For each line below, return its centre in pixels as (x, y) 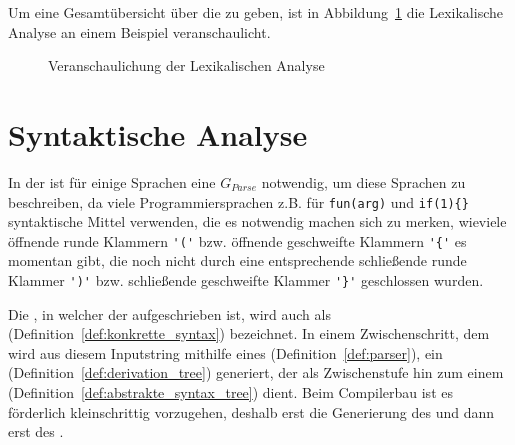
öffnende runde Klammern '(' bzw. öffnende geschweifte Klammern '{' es (237, 240)
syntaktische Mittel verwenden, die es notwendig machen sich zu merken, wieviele (257, 221)
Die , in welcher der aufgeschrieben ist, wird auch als (169, 313)
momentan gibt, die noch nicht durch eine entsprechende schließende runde (237, 260)
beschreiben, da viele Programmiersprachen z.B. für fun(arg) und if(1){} (238, 201)
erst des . (36, 431)
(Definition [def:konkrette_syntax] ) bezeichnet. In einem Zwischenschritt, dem (249, 333)
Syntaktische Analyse (158, 133)
